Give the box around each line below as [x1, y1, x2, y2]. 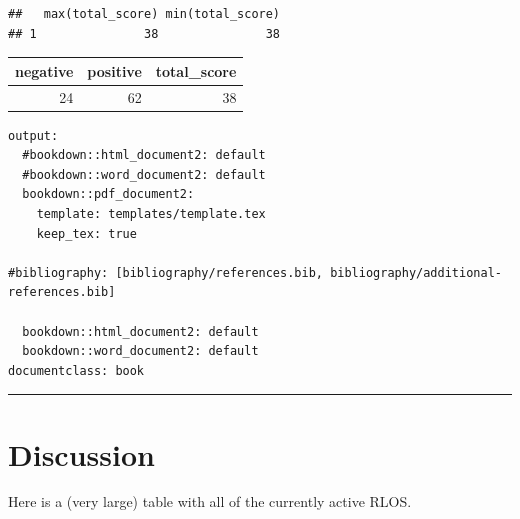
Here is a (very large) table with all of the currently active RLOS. [8, 491, 412, 512]
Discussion [8, 433, 155, 474]
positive [87, 60, 142, 81]
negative [15, 60, 74, 81]
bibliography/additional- [330, 265, 502, 280]
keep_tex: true [36, 226, 137, 241]
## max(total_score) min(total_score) [8, 7, 281, 21]
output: [8, 128, 59, 143]
